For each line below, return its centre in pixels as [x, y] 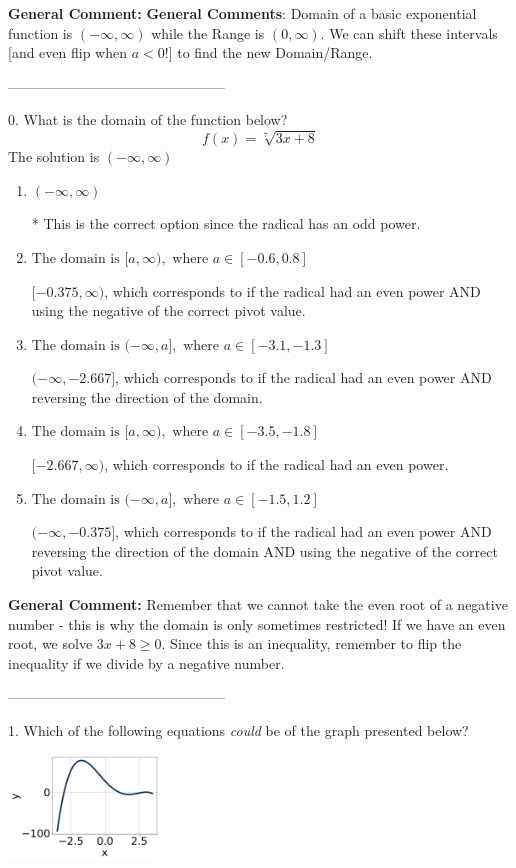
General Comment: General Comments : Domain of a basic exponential [242, 13]
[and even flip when [68, 52]
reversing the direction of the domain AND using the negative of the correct [264, 550]
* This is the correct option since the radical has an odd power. [226, 223]
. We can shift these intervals [409, 32]
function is [40, 32]
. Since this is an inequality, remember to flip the [311, 643]
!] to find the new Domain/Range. [268, 52]
